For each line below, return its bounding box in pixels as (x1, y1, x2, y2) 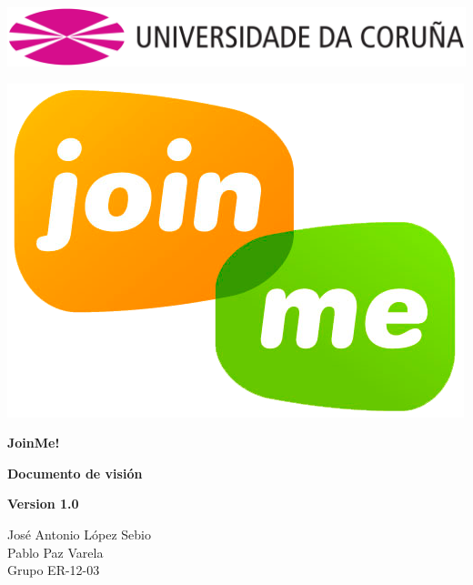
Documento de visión (7, 463, 143, 482)
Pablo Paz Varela (7, 542, 104, 561)
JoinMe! (7, 433, 60, 452)
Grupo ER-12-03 (7, 560, 100, 580)
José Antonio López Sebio (7, 524, 151, 543)
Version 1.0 (7, 494, 79, 513)
